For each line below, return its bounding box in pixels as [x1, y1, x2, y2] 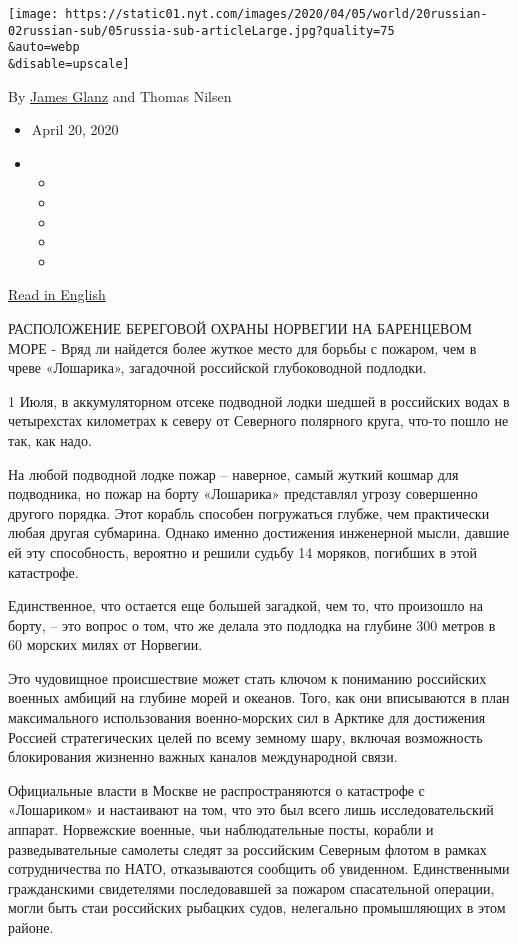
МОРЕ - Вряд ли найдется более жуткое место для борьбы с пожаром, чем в [8, 337, 477, 358]
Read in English [8, 284, 106, 305]
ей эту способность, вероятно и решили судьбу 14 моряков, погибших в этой [8, 541, 478, 562]
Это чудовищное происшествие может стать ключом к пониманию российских [8, 667, 487, 688]
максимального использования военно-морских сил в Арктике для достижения [8, 707, 486, 728]
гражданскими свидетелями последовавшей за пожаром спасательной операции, [8, 877, 495, 898]
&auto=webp [8, 40, 80, 55]
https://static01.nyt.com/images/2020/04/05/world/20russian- [65, 7, 488, 21]
